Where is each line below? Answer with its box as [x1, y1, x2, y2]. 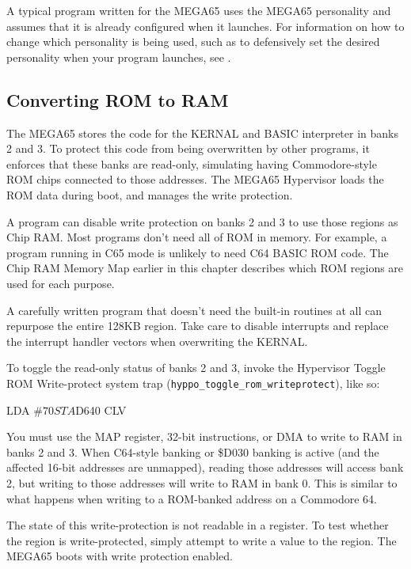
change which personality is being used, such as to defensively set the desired [6, 33, 380, 50]
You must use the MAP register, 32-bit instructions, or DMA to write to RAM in [6, 428, 402, 445]
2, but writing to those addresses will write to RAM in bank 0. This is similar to [6, 474, 398, 491]
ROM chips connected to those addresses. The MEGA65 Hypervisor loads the [6, 171, 384, 188]
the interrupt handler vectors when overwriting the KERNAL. [6, 332, 308, 349]
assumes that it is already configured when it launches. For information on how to [6, 17, 405, 34]
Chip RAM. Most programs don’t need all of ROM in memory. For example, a [6, 229, 387, 245]
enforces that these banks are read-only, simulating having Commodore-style [6, 155, 377, 172]
